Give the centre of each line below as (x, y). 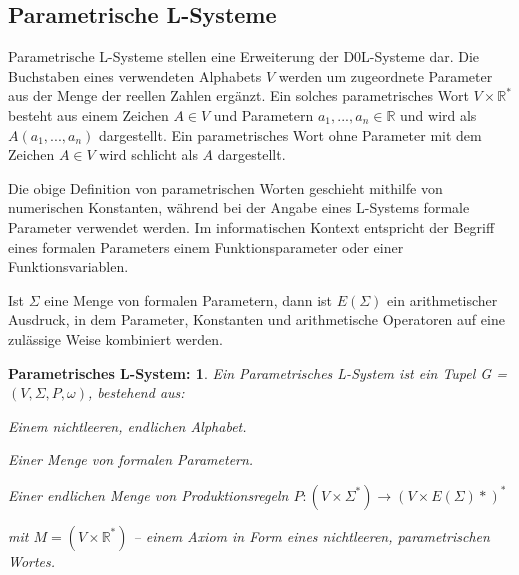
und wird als (438, 114)
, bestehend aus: (136, 392)
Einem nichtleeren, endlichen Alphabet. (127, 425)
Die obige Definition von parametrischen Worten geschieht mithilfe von (225, 187)
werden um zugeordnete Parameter (385, 75)
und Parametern (263, 114)
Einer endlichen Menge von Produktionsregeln (148, 494)
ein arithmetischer (442, 299)
